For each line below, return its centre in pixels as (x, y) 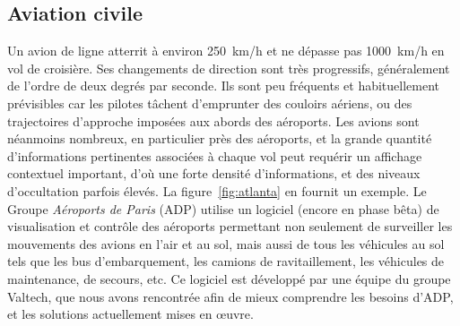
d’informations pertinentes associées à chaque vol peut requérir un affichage (215, 155)
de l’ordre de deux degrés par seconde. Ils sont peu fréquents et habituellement (224, 86)
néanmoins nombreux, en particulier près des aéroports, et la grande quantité (220, 138)
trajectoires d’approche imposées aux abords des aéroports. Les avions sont (213, 120)
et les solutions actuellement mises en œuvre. (130, 314)
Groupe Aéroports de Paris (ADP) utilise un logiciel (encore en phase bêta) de (223, 208)
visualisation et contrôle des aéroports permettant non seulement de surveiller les (230, 226)
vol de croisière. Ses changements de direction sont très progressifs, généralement (229, 68)
